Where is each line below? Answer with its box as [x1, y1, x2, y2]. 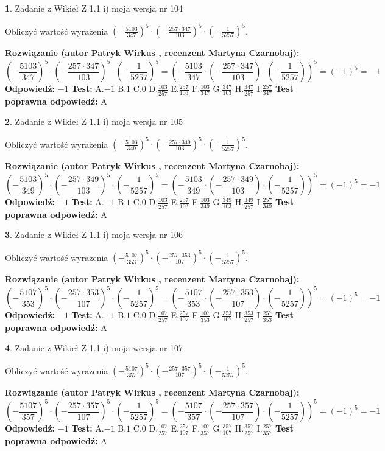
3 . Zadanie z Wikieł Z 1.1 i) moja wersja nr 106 [5, 228, 183, 241]
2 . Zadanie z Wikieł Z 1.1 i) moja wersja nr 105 [5, 115, 183, 128]
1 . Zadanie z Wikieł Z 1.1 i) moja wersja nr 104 [5, 2, 183, 14]
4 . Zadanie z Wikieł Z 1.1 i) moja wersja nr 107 [5, 341, 183, 354]
